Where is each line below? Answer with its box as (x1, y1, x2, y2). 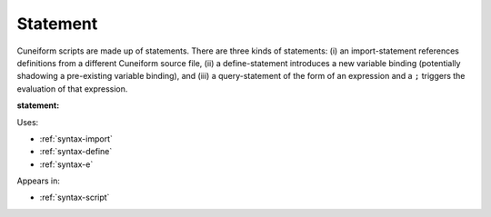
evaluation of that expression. (16, 83, 128, 94)
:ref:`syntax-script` (39, 192, 110, 203)
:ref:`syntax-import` (39, 133, 113, 144)
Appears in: (16, 175, 61, 186)
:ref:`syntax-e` (39, 159, 94, 170)
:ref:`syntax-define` (39, 146, 113, 157)
